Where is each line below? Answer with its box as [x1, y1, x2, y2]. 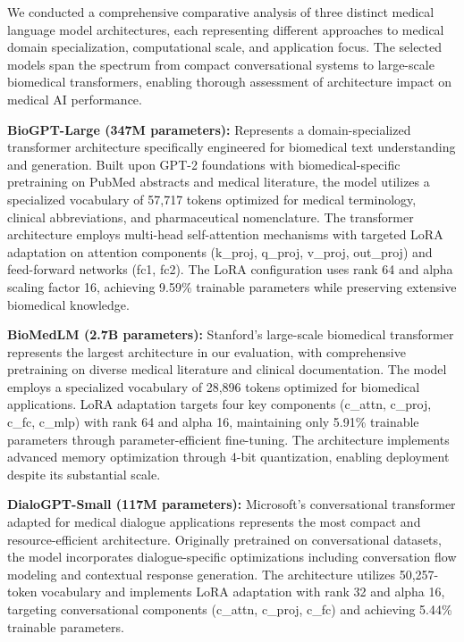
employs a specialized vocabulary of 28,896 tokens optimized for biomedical [7, 377, 420, 396]
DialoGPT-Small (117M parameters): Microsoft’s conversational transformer [7, 495, 456, 513]
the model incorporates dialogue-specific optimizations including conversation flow [7, 547, 457, 566]
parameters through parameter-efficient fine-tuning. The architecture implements [7, 429, 450, 448]
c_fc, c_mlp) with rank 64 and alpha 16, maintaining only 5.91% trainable [7, 413, 419, 431]
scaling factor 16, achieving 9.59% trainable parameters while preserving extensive [7, 277, 457, 296]
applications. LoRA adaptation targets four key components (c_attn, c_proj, [7, 395, 432, 413]
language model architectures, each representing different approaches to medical [7, 20, 444, 38]
